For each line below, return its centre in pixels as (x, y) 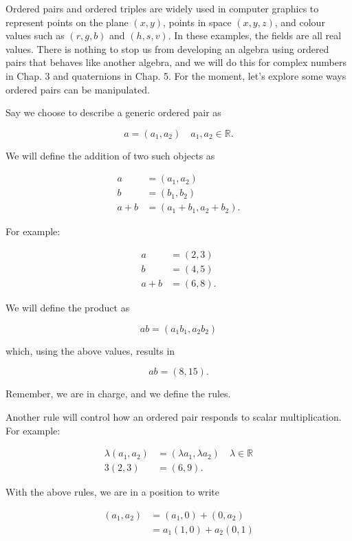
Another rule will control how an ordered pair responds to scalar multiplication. (174, 416)
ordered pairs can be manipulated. (78, 89)
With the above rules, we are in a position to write (112, 492)
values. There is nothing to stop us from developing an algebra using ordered (167, 48)
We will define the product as (68, 308)
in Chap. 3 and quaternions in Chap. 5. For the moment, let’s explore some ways (176, 75)
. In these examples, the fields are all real (255, 35)
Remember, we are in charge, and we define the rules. (118, 394)
